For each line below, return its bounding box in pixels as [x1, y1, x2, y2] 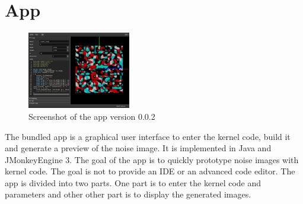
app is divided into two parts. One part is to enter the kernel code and [5, 176, 261, 189]
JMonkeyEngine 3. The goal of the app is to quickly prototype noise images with [5, 153, 299, 165]
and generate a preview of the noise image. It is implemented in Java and [5, 142, 272, 154]
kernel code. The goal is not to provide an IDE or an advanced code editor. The [5, 165, 295, 177]
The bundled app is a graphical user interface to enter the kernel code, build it [5, 130, 291, 142]
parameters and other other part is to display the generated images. [5, 188, 251, 200]
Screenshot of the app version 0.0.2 [28, 110, 155, 122]
